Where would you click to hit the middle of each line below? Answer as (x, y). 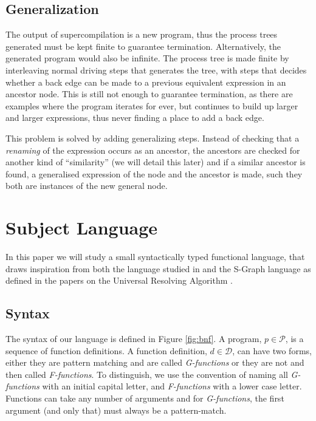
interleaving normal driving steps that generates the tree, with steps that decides (156, 70)
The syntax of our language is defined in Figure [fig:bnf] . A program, (134, 339)
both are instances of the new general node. (87, 186)
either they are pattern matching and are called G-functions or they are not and (155, 362)
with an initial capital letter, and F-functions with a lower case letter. (172, 386)
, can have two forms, (272, 350)
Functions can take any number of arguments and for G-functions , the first (145, 398)
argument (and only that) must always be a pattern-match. (116, 410)
